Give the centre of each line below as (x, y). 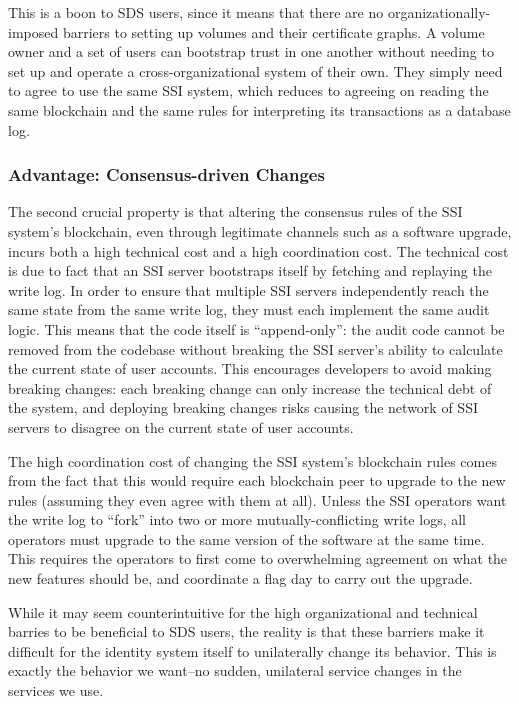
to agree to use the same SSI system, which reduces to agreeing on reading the (248, 90)
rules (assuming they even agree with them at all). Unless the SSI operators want (257, 499)
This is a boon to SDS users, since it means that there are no (196, 12)
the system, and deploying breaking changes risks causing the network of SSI (243, 407)
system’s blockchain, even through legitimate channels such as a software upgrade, (260, 230)
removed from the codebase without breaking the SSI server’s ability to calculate (255, 348)
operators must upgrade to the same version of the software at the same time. (246, 538)
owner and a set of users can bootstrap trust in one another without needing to (251, 51)
